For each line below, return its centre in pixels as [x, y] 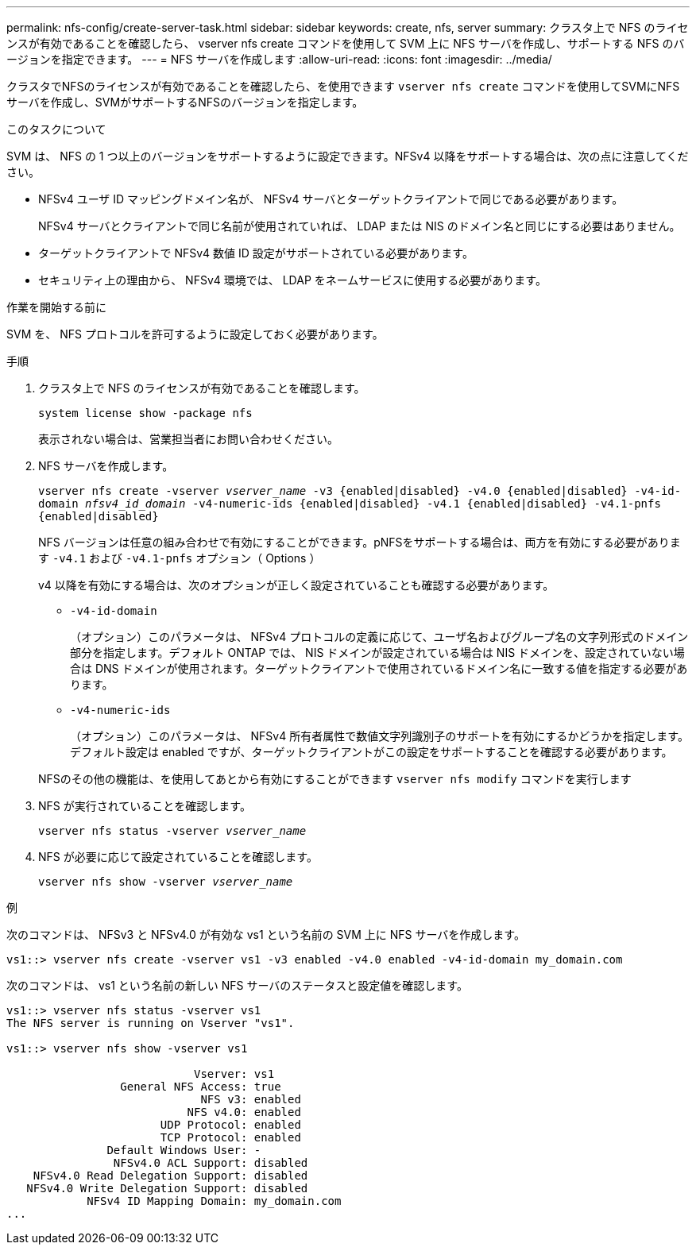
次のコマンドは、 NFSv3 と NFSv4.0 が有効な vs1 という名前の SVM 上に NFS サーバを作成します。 [266, 934]
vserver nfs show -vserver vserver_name [166, 882]
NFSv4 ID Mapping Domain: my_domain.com [214, 1201]
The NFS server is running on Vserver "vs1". [151, 1023]
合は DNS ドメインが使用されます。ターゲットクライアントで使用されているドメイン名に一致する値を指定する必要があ [379, 668]
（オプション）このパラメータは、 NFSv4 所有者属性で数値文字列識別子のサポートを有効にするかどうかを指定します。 [379, 736]
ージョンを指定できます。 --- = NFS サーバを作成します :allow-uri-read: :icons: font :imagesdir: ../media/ [279, 59]
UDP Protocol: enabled [230, 1125]
